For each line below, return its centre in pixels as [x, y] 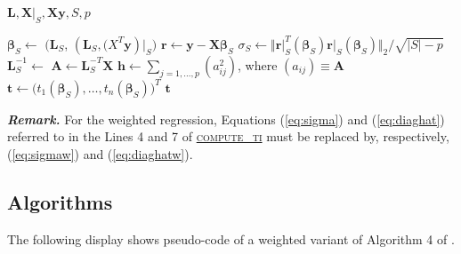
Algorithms [60, 201]
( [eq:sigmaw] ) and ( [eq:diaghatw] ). [100, 153]
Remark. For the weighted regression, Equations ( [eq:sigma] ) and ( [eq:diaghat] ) [226, 119]
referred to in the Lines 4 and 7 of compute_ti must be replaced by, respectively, [228, 136]
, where [258, 64]
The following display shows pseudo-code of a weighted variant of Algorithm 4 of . [231, 238]
